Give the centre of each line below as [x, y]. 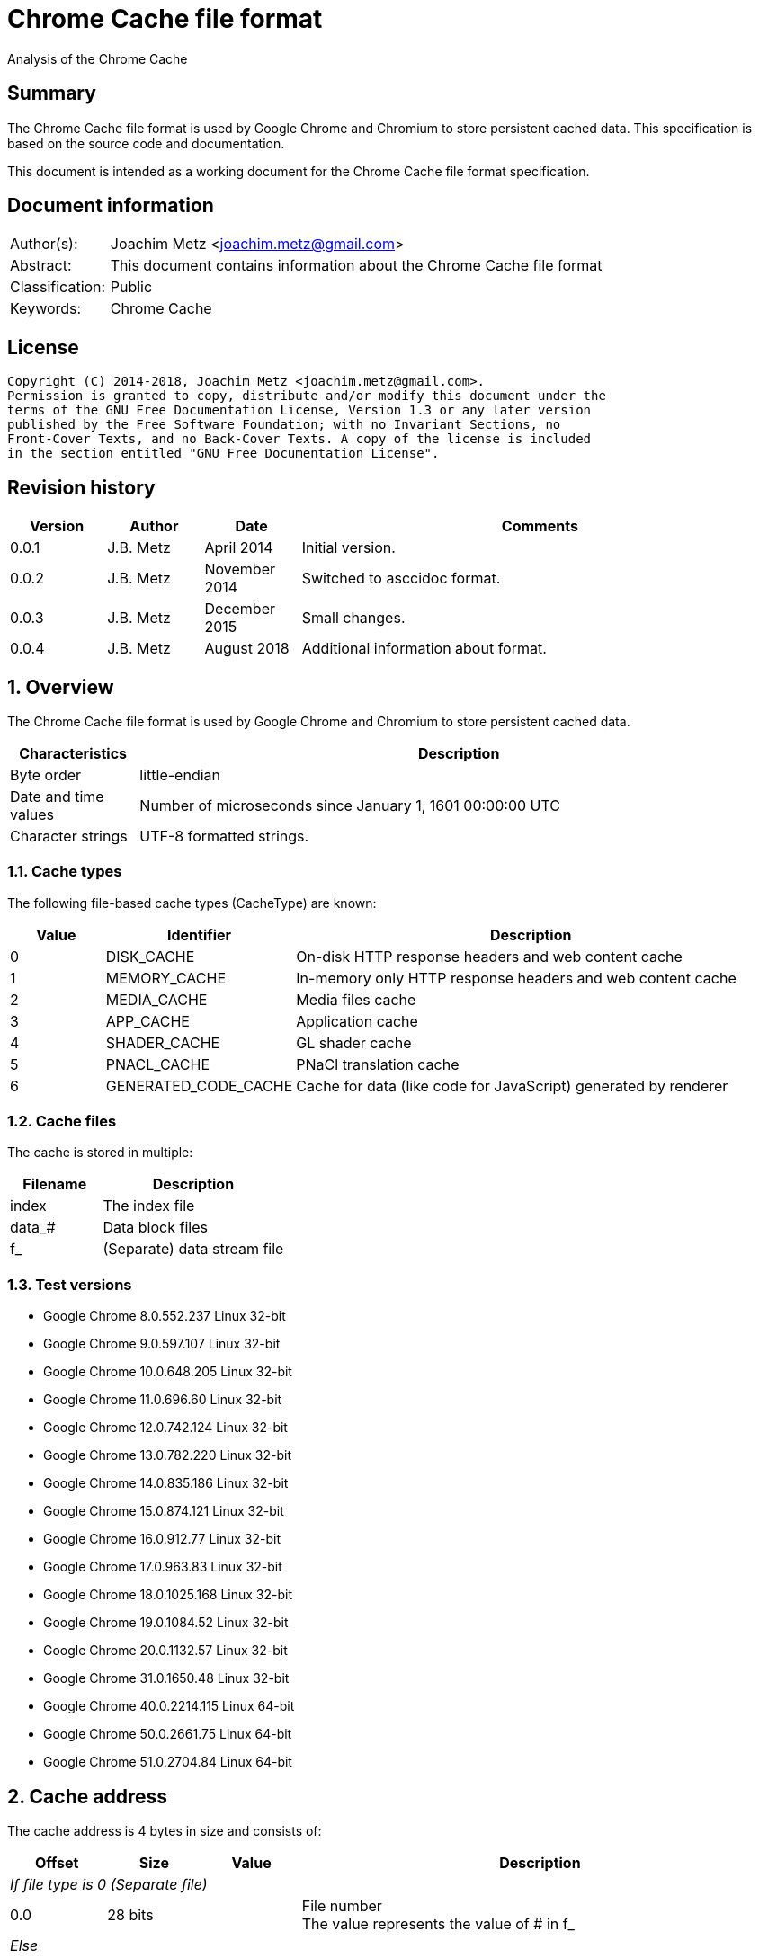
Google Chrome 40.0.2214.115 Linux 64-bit [169, 1706]
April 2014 [239, 548]
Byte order [46, 774]
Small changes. [353, 618]
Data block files [155, 1228]
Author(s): [44, 244]
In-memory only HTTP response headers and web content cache [516, 978]
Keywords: [46, 309]
